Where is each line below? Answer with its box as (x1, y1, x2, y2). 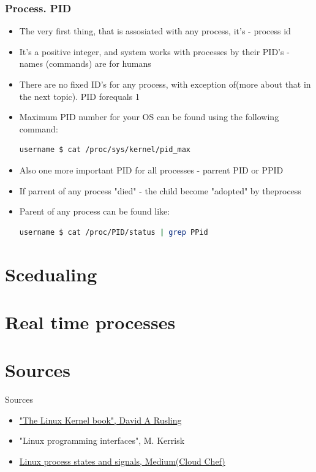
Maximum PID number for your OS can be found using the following (19, 110, 279, 123)
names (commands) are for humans (19, 57, 151, 70)
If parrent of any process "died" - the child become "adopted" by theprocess (19, 184, 301, 197)
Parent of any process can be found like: (19, 205, 170, 218)
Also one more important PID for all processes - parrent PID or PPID (19, 163, 284, 176)
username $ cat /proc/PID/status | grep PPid (19, 227, 208, 237)
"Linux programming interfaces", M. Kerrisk (19, 434, 185, 447)
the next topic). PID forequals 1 (19, 89, 140, 102)
